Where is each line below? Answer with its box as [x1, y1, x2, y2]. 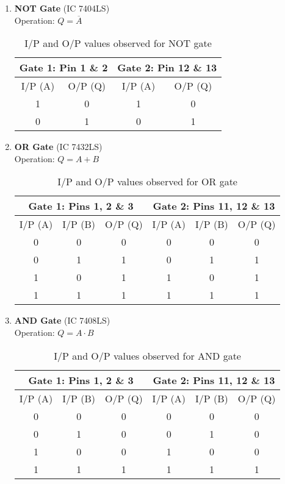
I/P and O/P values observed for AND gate [54, 348, 241, 363]
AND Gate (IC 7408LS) [14, 314, 110, 327]
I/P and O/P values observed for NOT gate [24, 36, 212, 51]
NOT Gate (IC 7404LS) [14, 2, 110, 14]
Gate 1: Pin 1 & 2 [19, 60, 108, 75]
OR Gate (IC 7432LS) [14, 140, 103, 153]
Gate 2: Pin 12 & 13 [117, 60, 217, 75]
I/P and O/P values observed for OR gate [57, 174, 237, 189]
